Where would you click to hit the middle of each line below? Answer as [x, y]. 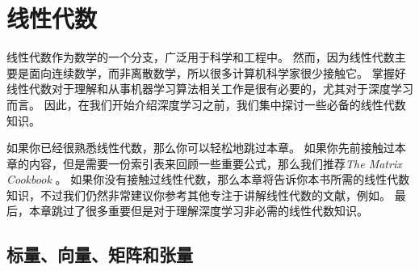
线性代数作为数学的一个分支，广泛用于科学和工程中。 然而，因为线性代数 [201, 57]
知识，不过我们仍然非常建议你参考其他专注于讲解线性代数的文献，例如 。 [199, 195]
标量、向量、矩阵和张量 [100, 254]
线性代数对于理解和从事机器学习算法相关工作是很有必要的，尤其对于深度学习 [210, 89]
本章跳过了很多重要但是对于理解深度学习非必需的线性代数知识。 [198, 211]
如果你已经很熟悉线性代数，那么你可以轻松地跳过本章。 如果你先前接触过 [201, 148]
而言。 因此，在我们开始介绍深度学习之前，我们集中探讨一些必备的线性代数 [206, 104]
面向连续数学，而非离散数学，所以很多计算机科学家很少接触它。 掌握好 [217, 72]
